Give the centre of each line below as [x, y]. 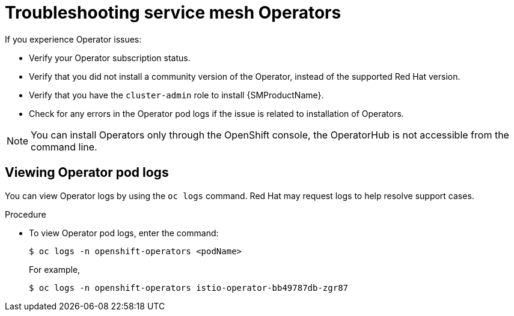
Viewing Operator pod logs [87, 173]
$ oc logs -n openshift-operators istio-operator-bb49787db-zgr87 [189, 288]
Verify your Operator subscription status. [110, 58]
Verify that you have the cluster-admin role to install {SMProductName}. [176, 95]
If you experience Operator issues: [73, 39]
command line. [64, 147]
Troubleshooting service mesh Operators [173, 13]
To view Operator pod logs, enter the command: [124, 233]
